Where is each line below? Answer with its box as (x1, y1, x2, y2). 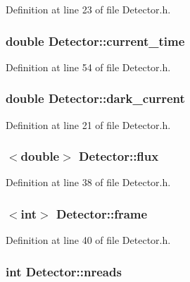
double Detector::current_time (6, 32, 185, 49)
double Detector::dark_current (6, 90, 185, 107)
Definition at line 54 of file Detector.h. (6, 59, 171, 74)
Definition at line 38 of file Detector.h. (6, 175, 171, 190)
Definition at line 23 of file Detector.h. (6, 2, 171, 16)
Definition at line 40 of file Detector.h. (6, 233, 171, 247)
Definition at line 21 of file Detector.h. (6, 117, 171, 132)
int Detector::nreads (6, 262, 122, 280)
